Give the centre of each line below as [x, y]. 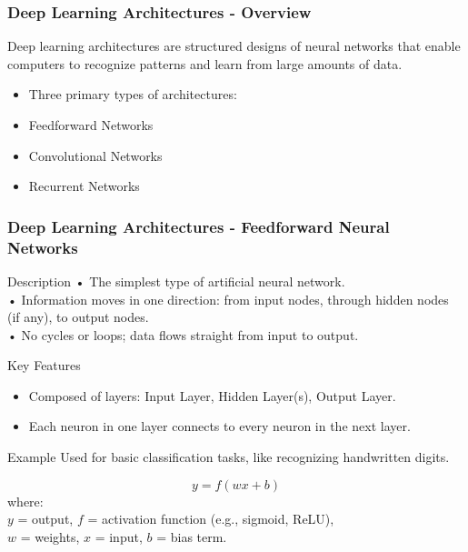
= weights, [50, 536]
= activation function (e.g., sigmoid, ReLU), [211, 519]
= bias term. [192, 536]
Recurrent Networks [84, 186]
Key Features [44, 365]
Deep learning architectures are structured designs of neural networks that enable [234, 46]
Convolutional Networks [95, 155]
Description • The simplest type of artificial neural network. [176, 281]
